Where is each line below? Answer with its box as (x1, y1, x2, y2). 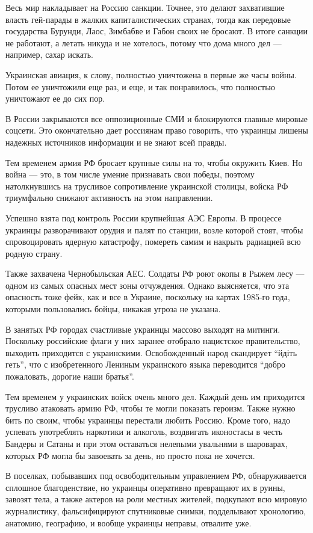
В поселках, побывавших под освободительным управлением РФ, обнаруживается (5, 469, 307, 482)
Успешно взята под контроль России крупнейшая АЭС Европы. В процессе (5, 211, 282, 224)
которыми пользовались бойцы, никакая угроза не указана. (5, 303, 221, 315)
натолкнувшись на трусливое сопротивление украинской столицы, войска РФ (5, 179, 288, 192)
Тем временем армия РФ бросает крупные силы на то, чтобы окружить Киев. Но (5, 156, 303, 168)
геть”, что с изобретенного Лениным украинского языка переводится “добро (5, 358, 285, 371)
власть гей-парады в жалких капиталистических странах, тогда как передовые (5, 13, 291, 25)
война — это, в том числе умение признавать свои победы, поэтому (5, 168, 255, 180)
